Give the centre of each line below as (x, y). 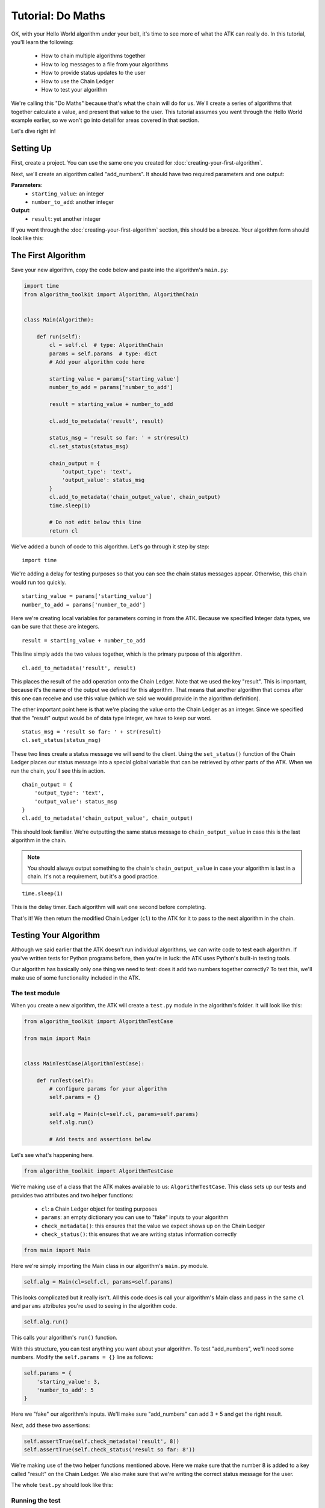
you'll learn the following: (42, 42)
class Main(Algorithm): (59, 319)
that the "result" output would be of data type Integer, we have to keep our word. (111, 718)
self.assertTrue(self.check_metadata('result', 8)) (102, 1441)
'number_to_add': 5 (65, 1390)
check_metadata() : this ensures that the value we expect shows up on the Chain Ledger (153, 1226)
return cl (63, 531)
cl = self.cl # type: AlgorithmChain (106, 345)
